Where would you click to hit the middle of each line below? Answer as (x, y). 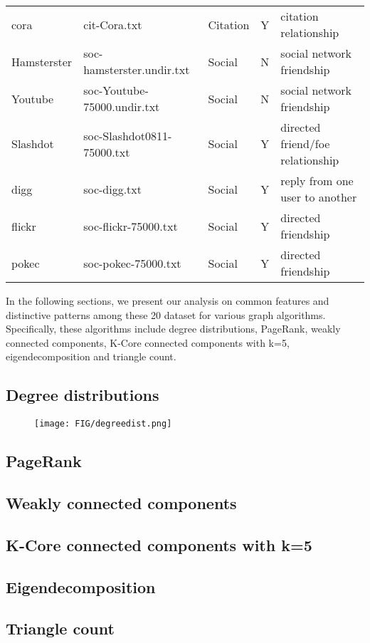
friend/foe (305, 143)
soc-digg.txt (113, 189)
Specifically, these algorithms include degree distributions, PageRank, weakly (173, 329)
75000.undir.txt (122, 106)
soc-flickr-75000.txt (131, 226)
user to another (319, 197)
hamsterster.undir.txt (137, 69)
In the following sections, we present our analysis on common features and (168, 300)
